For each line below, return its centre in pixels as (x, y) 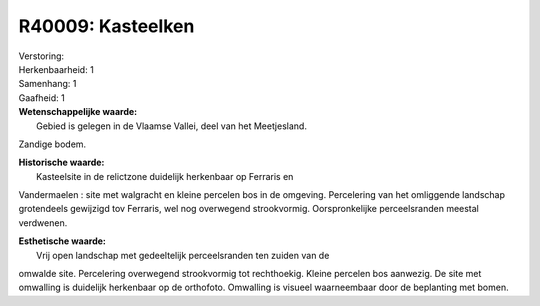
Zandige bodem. (52, 144)
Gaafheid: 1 (41, 97)
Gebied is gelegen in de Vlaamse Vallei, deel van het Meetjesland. (171, 126)
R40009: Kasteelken (106, 26)
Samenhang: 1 (47, 84)
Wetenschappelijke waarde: (78, 112)
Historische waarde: (61, 162)
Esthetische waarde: (62, 241)
